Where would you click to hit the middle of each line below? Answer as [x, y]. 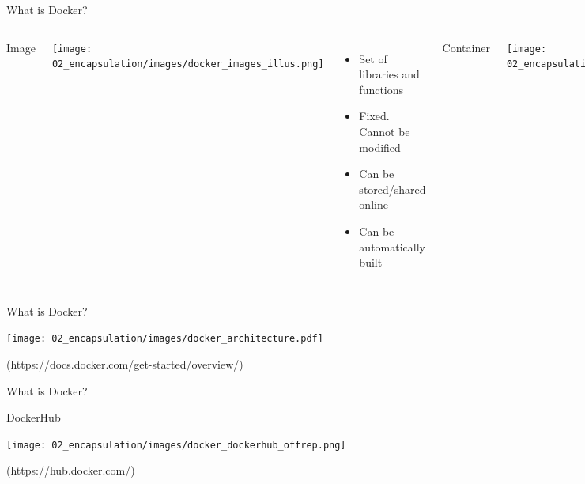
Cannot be [385, 131]
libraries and [389, 74]
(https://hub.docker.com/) [71, 470]
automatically [392, 246]
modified [380, 147]
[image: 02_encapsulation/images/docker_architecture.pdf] [165, 339]
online [374, 204]
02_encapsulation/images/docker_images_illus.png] [188, 64]
